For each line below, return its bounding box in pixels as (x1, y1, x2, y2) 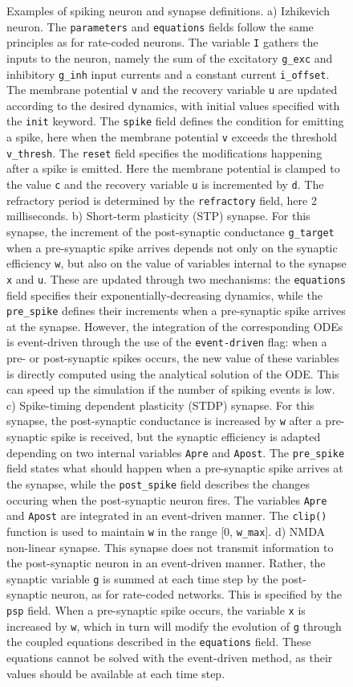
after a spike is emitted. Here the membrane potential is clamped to (6, 160, 340, 177)
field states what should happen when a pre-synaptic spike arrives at (6, 460, 343, 476)
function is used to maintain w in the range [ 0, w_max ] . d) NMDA (6, 522, 325, 539)
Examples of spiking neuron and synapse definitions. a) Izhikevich (6, 2, 331, 18)
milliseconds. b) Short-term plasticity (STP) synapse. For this (6, 207, 310, 224)
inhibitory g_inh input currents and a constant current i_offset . (6, 65, 330, 82)
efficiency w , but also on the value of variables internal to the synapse (6, 255, 347, 272)
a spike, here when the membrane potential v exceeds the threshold (6, 129, 337, 145)
